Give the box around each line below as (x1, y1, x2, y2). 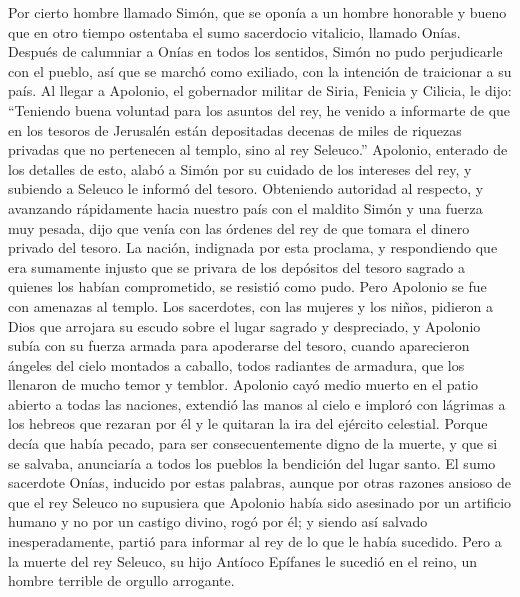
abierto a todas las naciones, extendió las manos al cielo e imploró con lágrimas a (8, 393, 506, 414)
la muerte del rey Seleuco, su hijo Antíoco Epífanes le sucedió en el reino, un (8, 550, 478, 571)
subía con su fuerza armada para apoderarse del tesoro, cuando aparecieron (8, 335, 470, 356)
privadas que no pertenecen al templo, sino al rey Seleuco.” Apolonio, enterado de (8, 139, 508, 160)
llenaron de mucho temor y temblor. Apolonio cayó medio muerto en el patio (8, 374, 478, 395)
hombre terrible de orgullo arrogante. (8, 570, 235, 591)
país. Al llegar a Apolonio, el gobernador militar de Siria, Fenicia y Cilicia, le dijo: (8, 80, 512, 101)
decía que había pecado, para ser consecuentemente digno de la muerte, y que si (8, 433, 498, 454)
